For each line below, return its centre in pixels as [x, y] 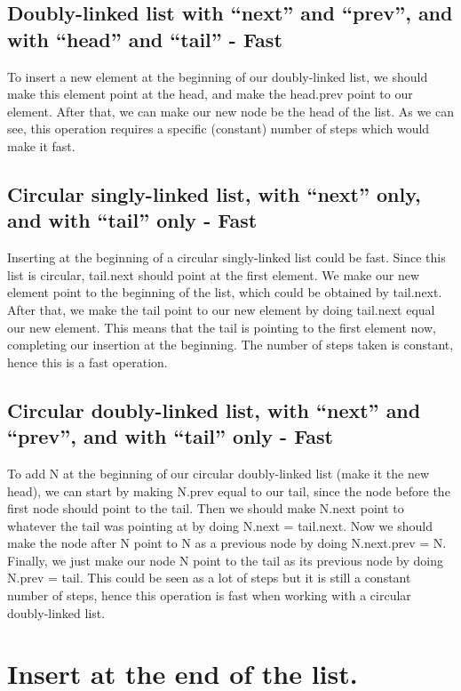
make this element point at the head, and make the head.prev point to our [210, 94]
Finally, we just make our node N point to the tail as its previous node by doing [225, 560]
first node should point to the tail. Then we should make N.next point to [206, 508]
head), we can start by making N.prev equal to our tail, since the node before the [229, 490]
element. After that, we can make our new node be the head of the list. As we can [230, 111]
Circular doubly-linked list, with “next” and [214, 410]
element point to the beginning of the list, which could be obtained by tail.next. [225, 292]
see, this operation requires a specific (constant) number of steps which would [219, 129]
